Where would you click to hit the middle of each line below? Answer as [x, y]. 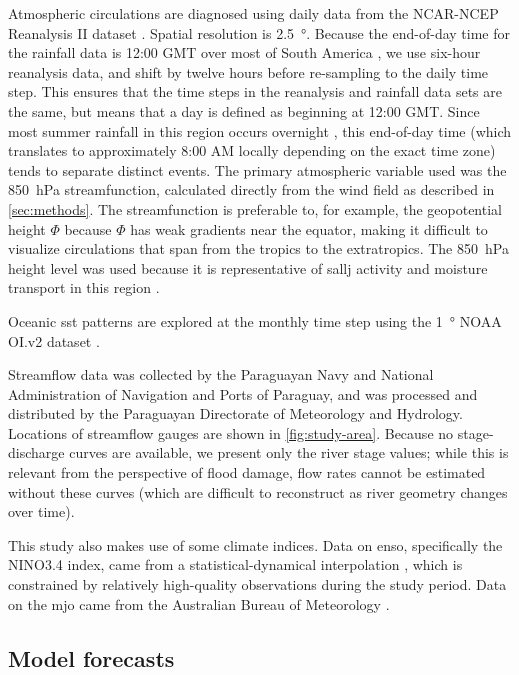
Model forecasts [91, 657]
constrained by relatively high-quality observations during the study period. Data [257, 584]
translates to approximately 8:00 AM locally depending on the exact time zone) [252, 150]
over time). [41, 511]
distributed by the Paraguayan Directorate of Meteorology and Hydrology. [235, 413]
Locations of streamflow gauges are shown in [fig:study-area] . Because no [231, 432]
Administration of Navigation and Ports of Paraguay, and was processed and [243, 393]
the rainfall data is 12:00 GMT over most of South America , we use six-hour [244, 52]
